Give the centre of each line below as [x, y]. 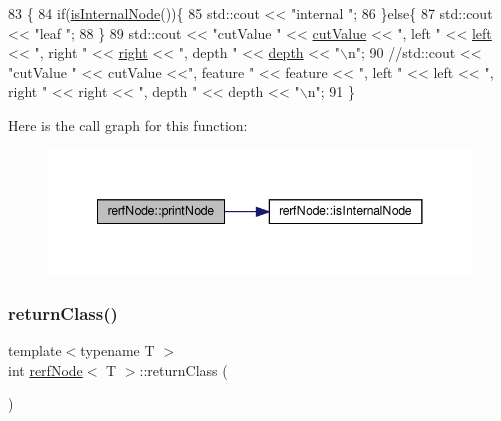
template [35, 350]
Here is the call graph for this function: [128, 124]
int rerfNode [45, 369]
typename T [117, 350]
